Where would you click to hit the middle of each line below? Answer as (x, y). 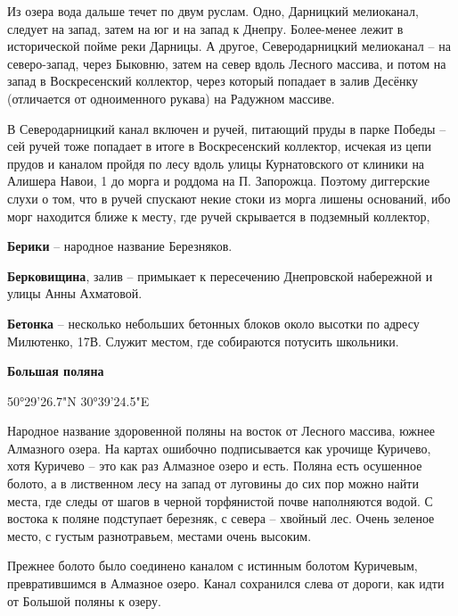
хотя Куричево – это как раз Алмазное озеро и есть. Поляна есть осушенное (215, 466)
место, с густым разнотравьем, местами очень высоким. (159, 535)
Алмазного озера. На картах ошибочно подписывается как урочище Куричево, (219, 448)
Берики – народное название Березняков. (120, 246)
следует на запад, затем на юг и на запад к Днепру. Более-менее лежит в (205, 28)
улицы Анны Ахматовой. (75, 293)
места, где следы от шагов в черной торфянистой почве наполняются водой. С (220, 500)
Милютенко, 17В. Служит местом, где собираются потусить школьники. (203, 341)
